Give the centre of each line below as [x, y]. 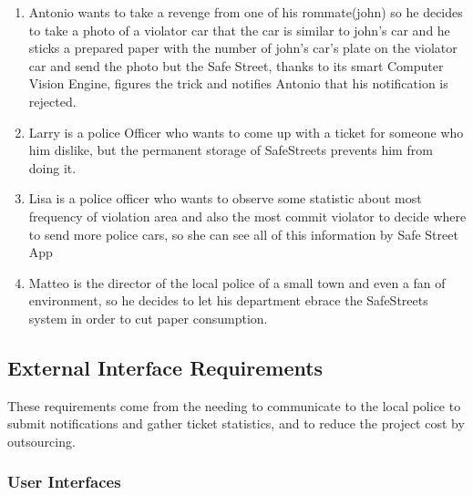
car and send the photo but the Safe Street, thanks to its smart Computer [236, 65]
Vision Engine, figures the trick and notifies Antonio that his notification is [238, 83]
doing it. [52, 167]
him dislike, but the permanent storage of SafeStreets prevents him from [231, 150]
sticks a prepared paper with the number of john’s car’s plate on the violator [243, 48]
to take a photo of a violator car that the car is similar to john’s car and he [239, 30]
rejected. [52, 101]
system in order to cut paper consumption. [148, 318]
